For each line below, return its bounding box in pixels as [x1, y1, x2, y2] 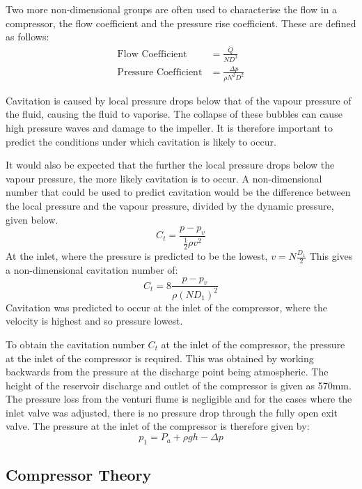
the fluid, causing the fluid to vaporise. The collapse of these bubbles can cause [6, 107, 343, 121]
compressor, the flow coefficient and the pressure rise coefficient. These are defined [6, 15, 356, 30]
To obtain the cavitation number [6, 336, 145, 351]
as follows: [6, 29, 49, 44]
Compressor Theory [6, 464, 152, 486]
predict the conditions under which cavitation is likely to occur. [6, 134, 276, 148]
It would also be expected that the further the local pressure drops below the [6, 157, 335, 172]
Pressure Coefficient [117, 67, 203, 77]
